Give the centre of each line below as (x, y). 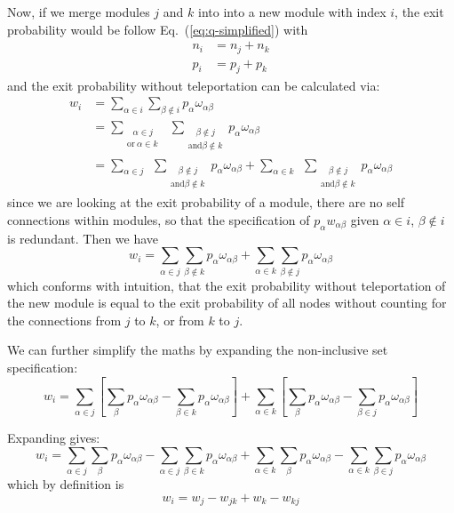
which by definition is (66, 484)
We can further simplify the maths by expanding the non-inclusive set (198, 350)
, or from (180, 320)
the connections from (64, 320)
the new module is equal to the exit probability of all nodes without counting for (227, 303)
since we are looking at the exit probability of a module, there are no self (206, 202)
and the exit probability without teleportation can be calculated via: (194, 85)
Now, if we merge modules (79, 12)
